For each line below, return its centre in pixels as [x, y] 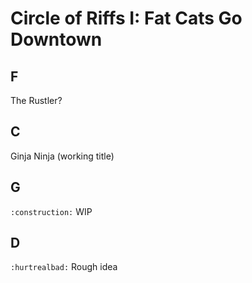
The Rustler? [36, 100]
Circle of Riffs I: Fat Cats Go [126, 18]
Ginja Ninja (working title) [62, 156]
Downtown [56, 39]
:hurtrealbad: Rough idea [64, 267]
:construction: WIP [51, 211]
